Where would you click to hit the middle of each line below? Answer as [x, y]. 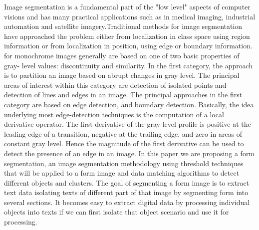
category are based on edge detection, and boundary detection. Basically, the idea [129, 104]
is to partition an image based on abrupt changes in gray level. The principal [122, 75]
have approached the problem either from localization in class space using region [127, 36]
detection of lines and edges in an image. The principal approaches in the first [123, 95]
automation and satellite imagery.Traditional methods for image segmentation [123, 26]
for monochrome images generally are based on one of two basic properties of [122, 55]
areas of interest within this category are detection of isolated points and [115, 85]
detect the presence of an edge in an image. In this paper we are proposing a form [129, 153]
